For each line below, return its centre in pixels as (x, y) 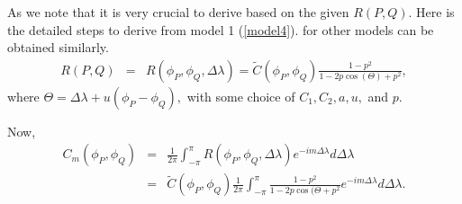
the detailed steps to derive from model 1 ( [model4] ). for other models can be (221, 29)
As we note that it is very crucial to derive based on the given (178, 12)
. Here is (431, 12)
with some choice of (241, 96)
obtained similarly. (58, 47)
